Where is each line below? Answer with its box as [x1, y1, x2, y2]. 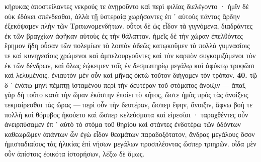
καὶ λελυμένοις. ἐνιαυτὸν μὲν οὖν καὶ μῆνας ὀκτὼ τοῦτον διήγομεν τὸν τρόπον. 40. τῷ [5, 70, 257, 80]
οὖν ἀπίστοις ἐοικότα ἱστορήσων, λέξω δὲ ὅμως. [5, 148, 145, 158]
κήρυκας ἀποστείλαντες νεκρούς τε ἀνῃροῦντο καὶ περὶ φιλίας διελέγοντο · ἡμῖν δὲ [5, 1, 249, 11]
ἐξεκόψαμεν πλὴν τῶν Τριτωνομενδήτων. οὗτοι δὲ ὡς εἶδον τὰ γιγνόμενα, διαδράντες [5, 21, 253, 31]
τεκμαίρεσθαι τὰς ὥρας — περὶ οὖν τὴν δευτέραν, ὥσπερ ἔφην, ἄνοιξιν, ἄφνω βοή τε [5, 99, 253, 109]
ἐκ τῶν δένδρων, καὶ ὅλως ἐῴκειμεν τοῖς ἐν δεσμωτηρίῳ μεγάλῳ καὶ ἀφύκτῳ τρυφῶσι [5, 60, 255, 70]
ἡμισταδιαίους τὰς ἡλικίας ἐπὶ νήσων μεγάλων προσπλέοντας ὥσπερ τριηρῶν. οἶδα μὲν [5, 138, 256, 149]
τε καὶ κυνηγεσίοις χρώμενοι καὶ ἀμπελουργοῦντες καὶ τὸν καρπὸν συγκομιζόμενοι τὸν [5, 50, 256, 60]
